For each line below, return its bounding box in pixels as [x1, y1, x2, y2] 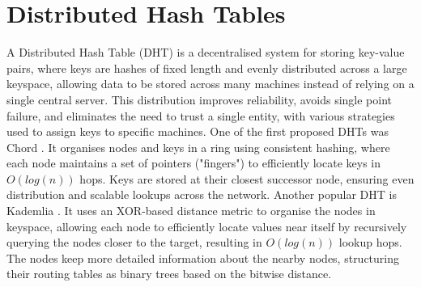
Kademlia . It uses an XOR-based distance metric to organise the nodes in [6, 202, 376, 219]
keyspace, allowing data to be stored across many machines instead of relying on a [6, 75, 415, 92]
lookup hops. [338, 234, 402, 251]
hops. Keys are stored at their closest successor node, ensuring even [79, 170, 415, 187]
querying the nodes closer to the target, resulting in [6, 234, 262, 251]
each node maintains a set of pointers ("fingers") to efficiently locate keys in [6, 154, 381, 171]
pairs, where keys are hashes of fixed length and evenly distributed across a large [6, 59, 407, 76]
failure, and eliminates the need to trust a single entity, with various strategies [6, 107, 395, 124]
